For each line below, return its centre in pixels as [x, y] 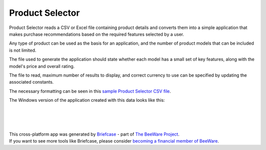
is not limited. [23, 50]
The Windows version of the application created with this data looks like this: [87, 100]
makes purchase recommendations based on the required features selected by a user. [97, 34]
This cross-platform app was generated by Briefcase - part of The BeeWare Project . [94, 134]
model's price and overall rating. [42, 66]
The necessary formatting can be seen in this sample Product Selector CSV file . [90, 91]
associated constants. [32, 82]
